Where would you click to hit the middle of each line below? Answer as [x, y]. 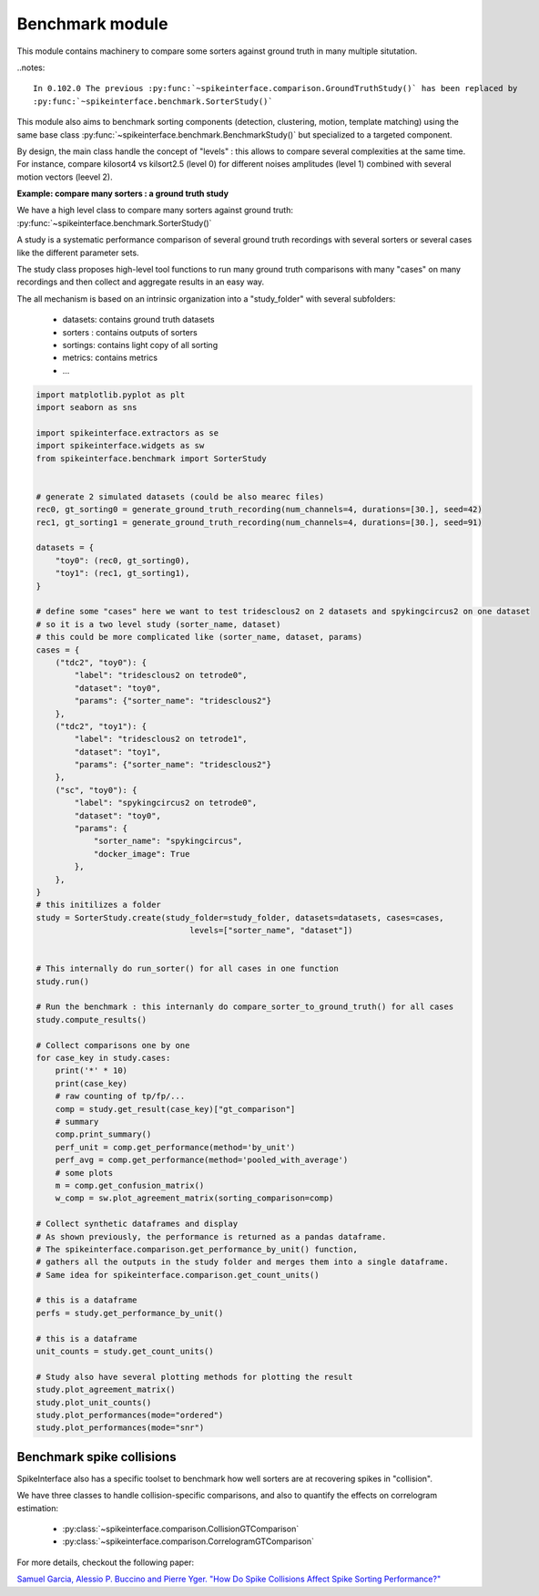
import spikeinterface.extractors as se [127, 432]
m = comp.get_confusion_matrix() [130, 1185]
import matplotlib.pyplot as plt [111, 395]
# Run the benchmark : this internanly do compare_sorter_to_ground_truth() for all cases [245, 1007]
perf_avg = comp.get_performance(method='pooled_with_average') [202, 1160]
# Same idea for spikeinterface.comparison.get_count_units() [178, 1275]
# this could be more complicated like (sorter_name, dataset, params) [199, 637]
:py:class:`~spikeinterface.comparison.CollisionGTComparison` [181, 1529]
